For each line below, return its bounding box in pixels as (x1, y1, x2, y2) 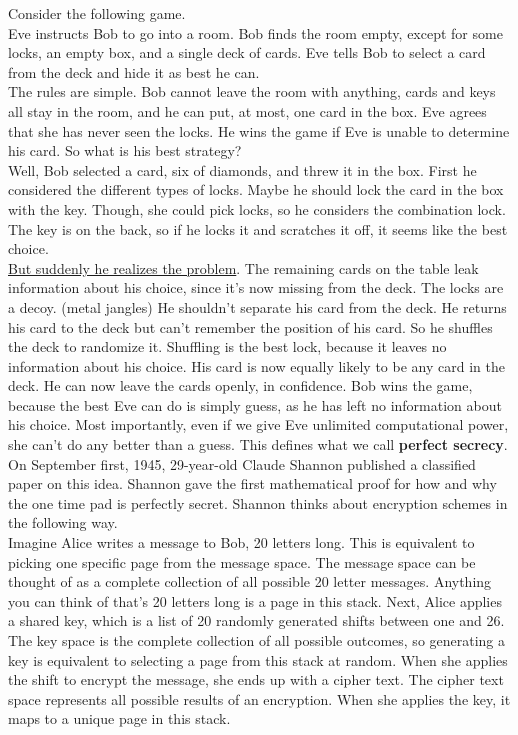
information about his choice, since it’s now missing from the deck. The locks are (8, 277, 504, 298)
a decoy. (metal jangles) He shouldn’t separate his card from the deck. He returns (8, 296, 507, 317)
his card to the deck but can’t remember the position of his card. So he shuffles (8, 316, 493, 337)
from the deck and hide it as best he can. (8, 61, 260, 82)
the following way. (8, 512, 118, 533)
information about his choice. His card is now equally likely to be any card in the (8, 355, 505, 376)
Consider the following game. (8, 3, 186, 23)
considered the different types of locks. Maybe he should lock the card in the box (8, 179, 504, 200)
